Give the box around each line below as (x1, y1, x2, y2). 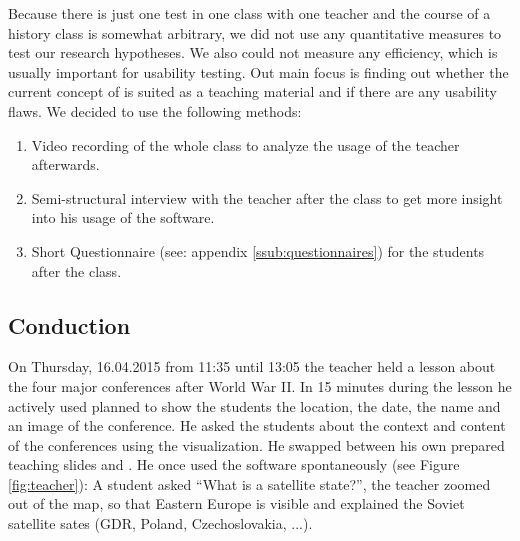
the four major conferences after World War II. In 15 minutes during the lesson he (8, 375, 512, 396)
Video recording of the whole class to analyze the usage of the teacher (31, 134, 460, 155)
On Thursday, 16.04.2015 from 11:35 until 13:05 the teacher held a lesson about (8, 356, 496, 377)
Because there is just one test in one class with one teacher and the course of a (8, 3, 491, 23)
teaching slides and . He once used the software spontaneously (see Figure (8, 454, 460, 475)
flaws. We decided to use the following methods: (8, 100, 302, 121)
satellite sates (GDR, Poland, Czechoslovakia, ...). (8, 513, 313, 534)
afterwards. (31, 154, 100, 175)
